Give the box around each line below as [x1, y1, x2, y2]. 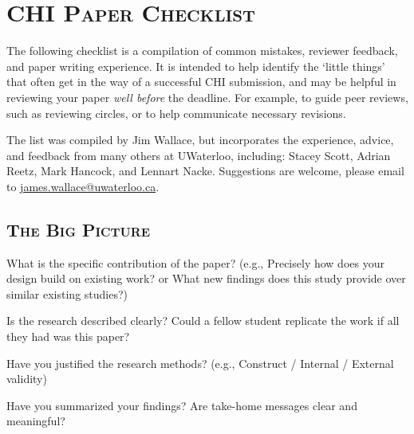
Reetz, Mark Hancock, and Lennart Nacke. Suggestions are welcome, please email [6, 162, 404, 179]
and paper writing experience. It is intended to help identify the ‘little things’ [6, 57, 385, 74]
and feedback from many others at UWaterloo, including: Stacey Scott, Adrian [6, 147, 391, 163]
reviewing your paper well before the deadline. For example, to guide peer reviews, [6, 88, 408, 105]
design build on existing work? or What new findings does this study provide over [6, 270, 406, 287]
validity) [6, 370, 47, 387]
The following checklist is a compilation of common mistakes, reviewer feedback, [6, 42, 398, 59]
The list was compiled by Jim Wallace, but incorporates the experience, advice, [6, 131, 394, 148]
